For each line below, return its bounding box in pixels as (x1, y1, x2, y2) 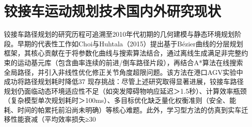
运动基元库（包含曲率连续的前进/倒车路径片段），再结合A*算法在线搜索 (17, 57, 243, 67)
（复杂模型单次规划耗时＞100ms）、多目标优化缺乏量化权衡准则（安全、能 (4, 95, 236, 105)
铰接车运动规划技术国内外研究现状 (4, 1, 221, 21)
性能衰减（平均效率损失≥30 (10, 114, 96, 124)
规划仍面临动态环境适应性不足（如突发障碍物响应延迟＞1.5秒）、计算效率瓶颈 (4, 85, 247, 96)
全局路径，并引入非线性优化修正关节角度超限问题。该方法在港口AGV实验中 (4, 67, 243, 77)
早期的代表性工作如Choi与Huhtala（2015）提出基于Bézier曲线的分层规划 (17, 38, 243, 48)
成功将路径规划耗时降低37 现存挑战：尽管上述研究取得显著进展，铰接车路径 (4, 76, 244, 86)
